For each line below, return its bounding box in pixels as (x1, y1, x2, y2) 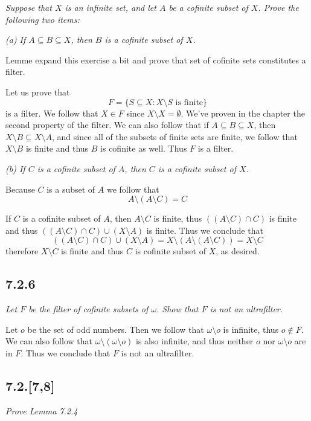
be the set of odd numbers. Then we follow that (27, 323, 204, 335)
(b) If (5, 162, 25, 175)
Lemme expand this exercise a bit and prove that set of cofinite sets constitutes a (5, 53, 306, 66)
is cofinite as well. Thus (100, 142, 187, 155)
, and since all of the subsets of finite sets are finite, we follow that (51, 130, 298, 143)
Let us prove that (5, 85, 70, 98)
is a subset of (46, 182, 95, 195)
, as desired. (216, 245, 260, 257)
